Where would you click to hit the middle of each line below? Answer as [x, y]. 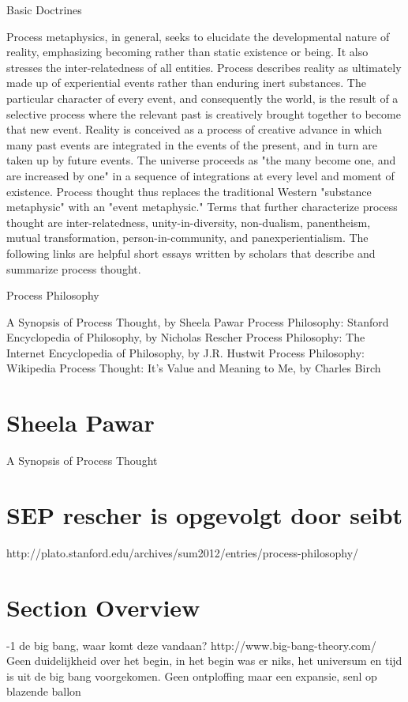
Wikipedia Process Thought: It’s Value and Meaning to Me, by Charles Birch [194, 368]
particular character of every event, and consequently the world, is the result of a [202, 98]
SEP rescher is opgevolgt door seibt [205, 514]
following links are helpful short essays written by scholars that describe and [191, 253]
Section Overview [103, 607]
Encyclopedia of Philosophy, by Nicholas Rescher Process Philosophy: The [186, 337]
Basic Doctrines [44, 9]
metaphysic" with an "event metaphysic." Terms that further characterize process [202, 207]
